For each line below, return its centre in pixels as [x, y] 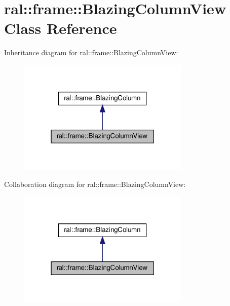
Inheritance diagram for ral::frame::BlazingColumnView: [91, 52]
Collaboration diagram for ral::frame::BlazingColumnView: [95, 184]
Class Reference [61, 28]
